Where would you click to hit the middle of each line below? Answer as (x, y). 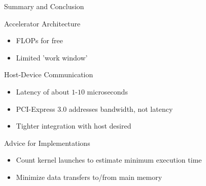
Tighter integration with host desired (74, 126)
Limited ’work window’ (52, 57)
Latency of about (43, 91)
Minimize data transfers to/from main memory (89, 177)
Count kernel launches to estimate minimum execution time (109, 160)
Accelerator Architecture (42, 23)
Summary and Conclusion (44, 6)
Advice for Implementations (47, 143)
